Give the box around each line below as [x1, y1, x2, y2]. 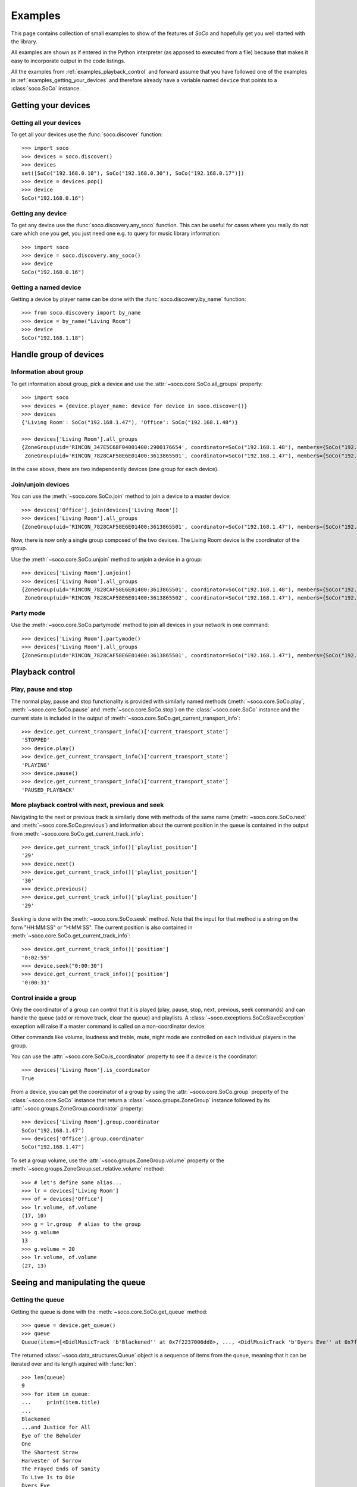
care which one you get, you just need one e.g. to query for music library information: [11, 230, 221, 237]
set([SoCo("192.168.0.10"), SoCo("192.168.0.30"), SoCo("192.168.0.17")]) [21, 170, 245, 177]
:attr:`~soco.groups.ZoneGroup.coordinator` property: [11, 1105, 143, 1112]
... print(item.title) [21, 1399, 101, 1406]
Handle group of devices [11, 350, 104, 360]
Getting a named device [11, 283, 82, 291]
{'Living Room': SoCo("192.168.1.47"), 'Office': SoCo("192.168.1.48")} [21, 419, 238, 426]
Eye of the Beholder [21, 1432, 82, 1439]
